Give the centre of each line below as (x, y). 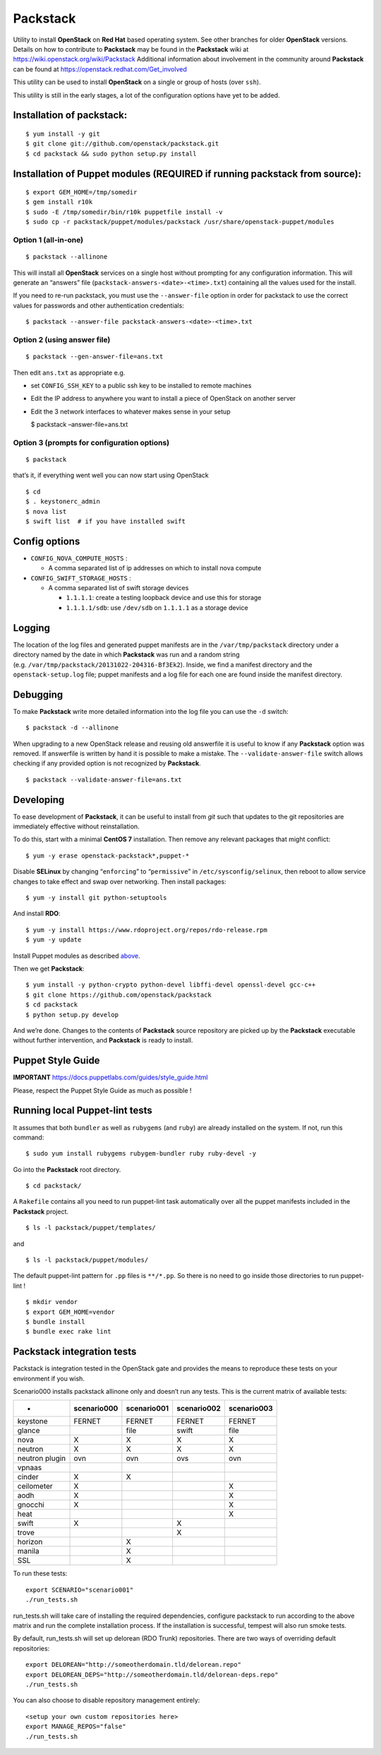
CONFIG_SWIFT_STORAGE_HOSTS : (81, 578)
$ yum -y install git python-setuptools (96, 898)
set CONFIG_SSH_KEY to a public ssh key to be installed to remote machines (141, 385)
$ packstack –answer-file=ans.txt (79, 425)
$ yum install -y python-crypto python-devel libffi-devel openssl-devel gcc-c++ (171, 985)
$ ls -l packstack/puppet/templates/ (91, 1228)
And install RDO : (37, 914)
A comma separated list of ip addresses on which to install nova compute (155, 568)
